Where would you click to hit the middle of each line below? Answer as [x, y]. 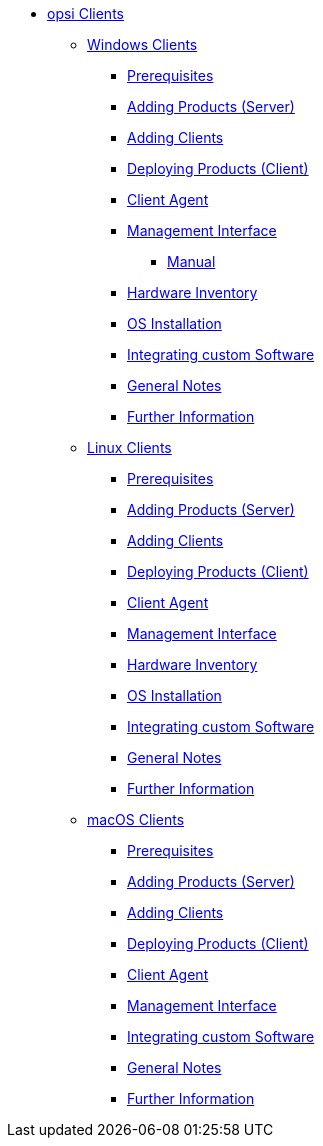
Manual [191, 261]
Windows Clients [142, 44]
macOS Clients [136, 819]
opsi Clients [85, 13]
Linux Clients [129, 447]
